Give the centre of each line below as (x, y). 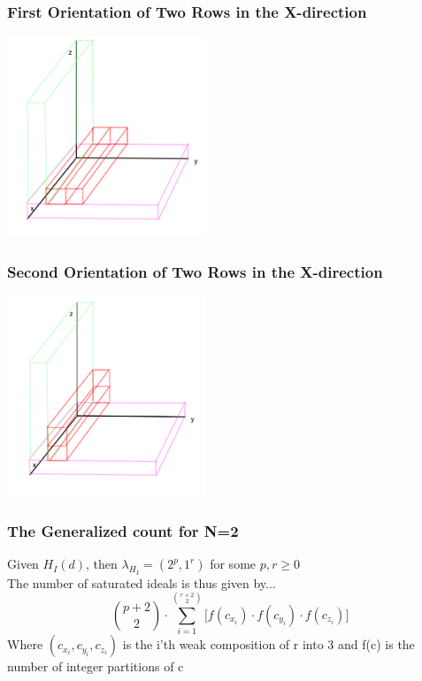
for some (233, 564)
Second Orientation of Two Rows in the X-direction (195, 271)
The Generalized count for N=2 (123, 531)
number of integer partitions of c (96, 666)
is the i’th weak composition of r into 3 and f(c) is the (269, 644)
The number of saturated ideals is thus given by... (142, 582)
